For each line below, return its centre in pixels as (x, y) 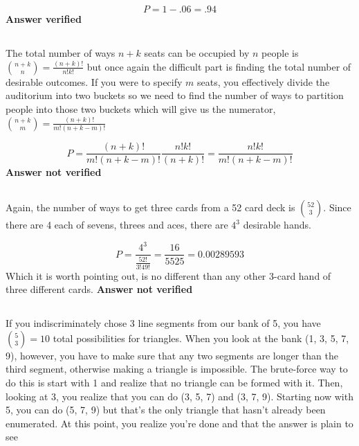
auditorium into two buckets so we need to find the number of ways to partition (175, 95)
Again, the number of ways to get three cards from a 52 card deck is (150, 207)
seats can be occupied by (197, 52)
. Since (337, 207)
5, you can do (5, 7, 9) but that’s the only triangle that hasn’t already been (166, 410)
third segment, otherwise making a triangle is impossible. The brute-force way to (177, 369)
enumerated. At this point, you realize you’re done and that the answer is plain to (179, 423)
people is (280, 52)
